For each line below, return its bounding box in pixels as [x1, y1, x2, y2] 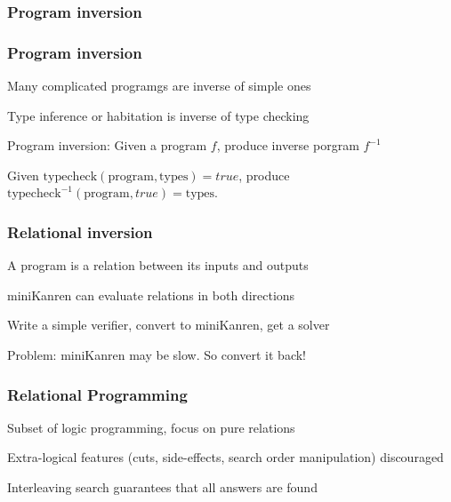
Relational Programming [7, 383, 188, 405]
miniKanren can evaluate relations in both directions [7, 285, 295, 304]
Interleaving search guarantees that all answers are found [7, 478, 318, 497]
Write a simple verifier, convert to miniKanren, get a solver [7, 315, 330, 334]
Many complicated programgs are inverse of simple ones [7, 76, 311, 95]
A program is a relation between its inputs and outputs [7, 256, 309, 275]
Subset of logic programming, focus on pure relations [7, 418, 295, 436]
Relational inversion [7, 220, 153, 243]
